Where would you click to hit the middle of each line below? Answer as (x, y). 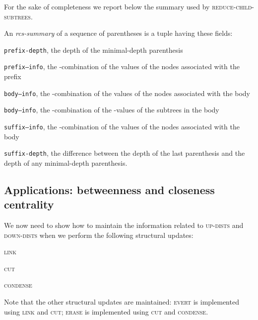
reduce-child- (233, 6)
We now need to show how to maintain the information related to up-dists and (124, 225)
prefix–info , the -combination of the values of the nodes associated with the (122, 66)
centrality (29, 204)
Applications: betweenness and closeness (109, 189)
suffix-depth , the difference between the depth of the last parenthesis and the (125, 153)
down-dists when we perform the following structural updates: (99, 235)
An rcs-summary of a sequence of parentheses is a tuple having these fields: (118, 33)
